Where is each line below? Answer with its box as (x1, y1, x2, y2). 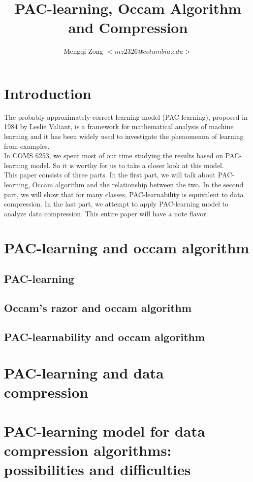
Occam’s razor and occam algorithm (4, 300, 192, 315)
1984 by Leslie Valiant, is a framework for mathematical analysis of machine (4, 121, 234, 132)
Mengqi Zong (63, 46, 103, 56)
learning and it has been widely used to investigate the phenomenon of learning (4, 131, 244, 141)
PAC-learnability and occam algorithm (4, 329, 205, 344)
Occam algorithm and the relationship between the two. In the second (32, 179, 244, 189)
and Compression (68, 17, 188, 37)
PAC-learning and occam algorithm (4, 237, 250, 257)
